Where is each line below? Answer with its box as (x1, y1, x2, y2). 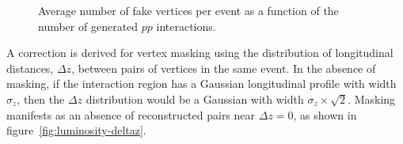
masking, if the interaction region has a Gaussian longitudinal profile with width (6, 75, 397, 92)
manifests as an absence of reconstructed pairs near (6, 106, 256, 123)
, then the (17, 90, 65, 107)
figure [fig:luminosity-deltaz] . (6, 122, 146, 138)
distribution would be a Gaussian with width (86, 90, 304, 107)
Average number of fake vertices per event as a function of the (38, 2, 339, 18)
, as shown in (293, 106, 357, 123)
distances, (6, 59, 54, 76)
